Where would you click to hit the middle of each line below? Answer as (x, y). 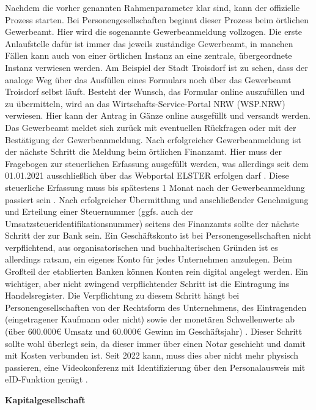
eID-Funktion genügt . (46, 379)
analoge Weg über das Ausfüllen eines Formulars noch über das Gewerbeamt (148, 79)
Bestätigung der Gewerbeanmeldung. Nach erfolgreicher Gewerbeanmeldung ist (153, 139)
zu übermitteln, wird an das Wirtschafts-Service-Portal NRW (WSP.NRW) (145, 103)
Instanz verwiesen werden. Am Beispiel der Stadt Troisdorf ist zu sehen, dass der (156, 67)
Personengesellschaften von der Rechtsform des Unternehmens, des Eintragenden (156, 307)
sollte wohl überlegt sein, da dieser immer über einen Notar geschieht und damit (156, 343)
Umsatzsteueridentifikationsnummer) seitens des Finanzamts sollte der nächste (152, 223)
